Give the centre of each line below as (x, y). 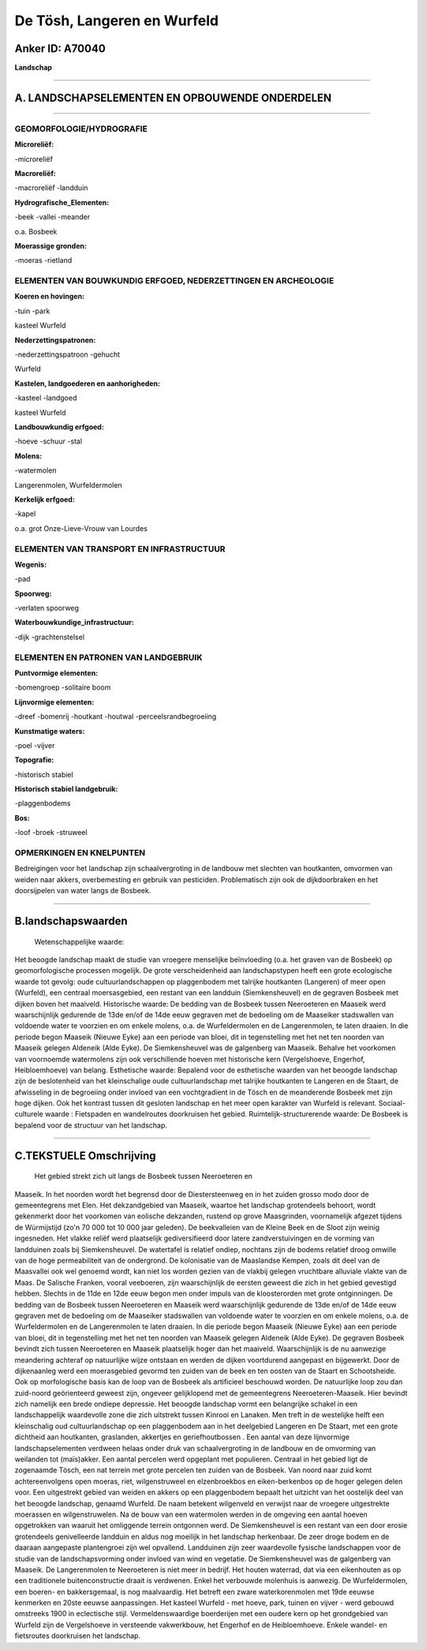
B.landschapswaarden (71, 921)
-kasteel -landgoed (46, 398)
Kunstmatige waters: (50, 731)
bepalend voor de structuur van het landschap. (91, 1125)
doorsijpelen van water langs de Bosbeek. (83, 891)
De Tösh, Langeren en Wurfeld (117, 21)
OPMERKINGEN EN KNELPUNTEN (80, 853)
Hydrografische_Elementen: (62, 202)
